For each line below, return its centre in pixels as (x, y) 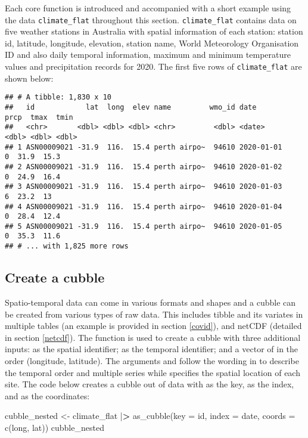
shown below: (29, 78)
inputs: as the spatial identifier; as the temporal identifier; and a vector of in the (152, 349)
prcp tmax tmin (39, 117)
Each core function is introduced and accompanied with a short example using (148, 8)
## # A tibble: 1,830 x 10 (58, 97)
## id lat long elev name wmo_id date (131, 107)
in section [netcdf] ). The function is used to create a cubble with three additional (153, 337)
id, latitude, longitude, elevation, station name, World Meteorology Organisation (152, 43)
